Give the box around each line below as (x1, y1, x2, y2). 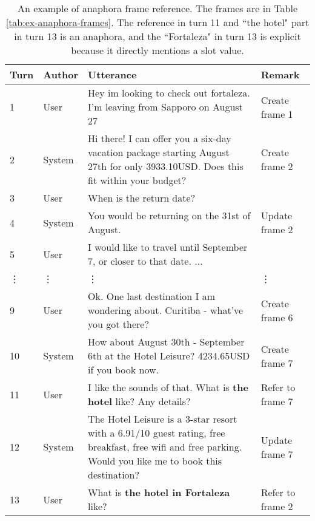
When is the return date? (88, 191, 196, 205)
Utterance (88, 67, 137, 81)
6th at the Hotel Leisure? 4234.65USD (88, 349, 250, 363)
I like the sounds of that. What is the (88, 380, 248, 394)
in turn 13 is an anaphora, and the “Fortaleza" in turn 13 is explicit (14, 29, 301, 43)
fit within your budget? (88, 173, 187, 187)
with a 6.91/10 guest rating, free (88, 426, 225, 440)
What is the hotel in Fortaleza (88, 485, 230, 499)
